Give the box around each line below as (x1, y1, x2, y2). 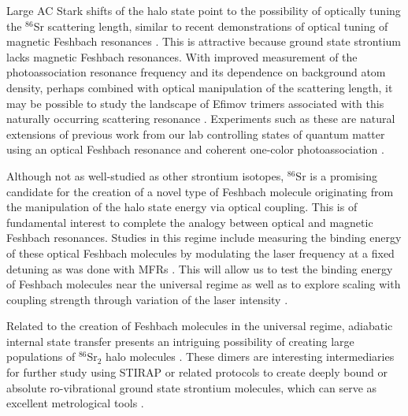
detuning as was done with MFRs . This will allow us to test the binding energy (6, 260, 393, 277)
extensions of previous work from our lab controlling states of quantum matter (6, 125, 385, 142)
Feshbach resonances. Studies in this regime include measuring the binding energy (6, 229, 402, 246)
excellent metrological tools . (6, 395, 144, 411)
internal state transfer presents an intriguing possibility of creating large (6, 332, 354, 349)
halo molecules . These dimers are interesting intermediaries (106, 348, 395, 365)
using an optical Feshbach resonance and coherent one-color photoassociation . (6, 141, 384, 158)
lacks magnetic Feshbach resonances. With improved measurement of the (6, 48, 358, 65)
